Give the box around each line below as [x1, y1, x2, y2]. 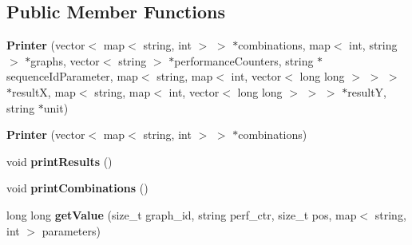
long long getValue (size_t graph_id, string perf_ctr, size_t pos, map [6, 206, 357, 223]
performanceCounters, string [174, 52, 314, 69]
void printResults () [6, 152, 113, 169]
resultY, [347, 83, 386, 100]
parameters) [42, 222, 101, 239]
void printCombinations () [6, 180, 149, 196]
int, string [349, 37, 398, 53]
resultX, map [12, 83, 76, 100]
